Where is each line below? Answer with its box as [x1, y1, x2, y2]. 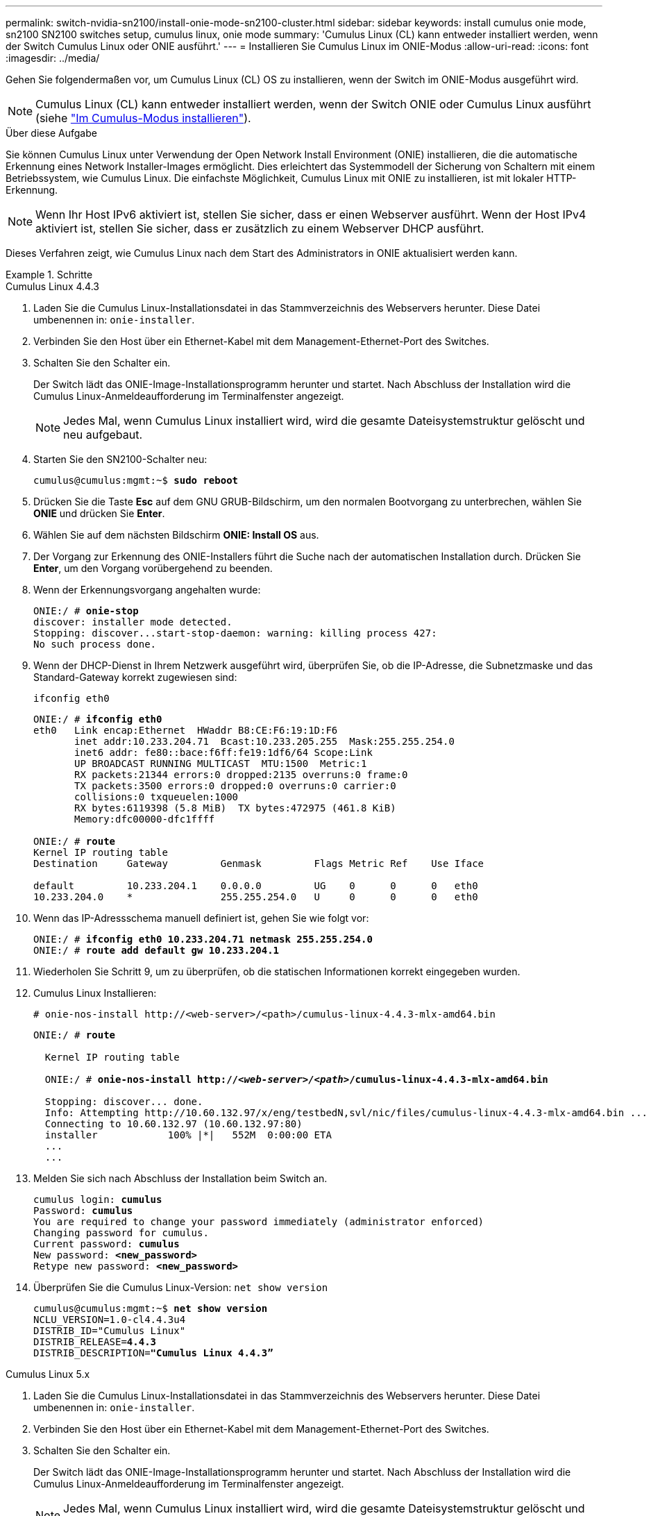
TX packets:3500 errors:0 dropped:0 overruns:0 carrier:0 [74, 780, 396, 791]
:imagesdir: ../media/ [6, 52, 100, 64]
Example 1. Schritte [6, 269, 93, 280]
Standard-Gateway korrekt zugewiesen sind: [33, 671, 237, 683]
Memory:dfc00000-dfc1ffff [74, 814, 215, 825]
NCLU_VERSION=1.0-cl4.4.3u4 [33, 1314, 186, 1325]
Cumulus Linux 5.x [6, 1368, 90, 1380]
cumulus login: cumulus [33, 1194, 162, 1205]
